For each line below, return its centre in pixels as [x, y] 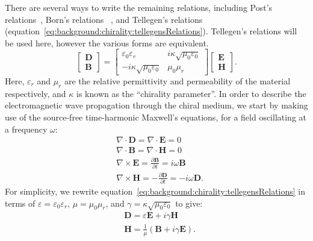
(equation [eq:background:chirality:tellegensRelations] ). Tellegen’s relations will [151, 31]
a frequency [26, 129]
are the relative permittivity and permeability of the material [177, 80]
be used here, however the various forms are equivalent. [107, 42]
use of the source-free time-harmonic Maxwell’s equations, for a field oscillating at [156, 117]
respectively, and [36, 93]
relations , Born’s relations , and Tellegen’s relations [104, 19]
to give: [189, 203]
